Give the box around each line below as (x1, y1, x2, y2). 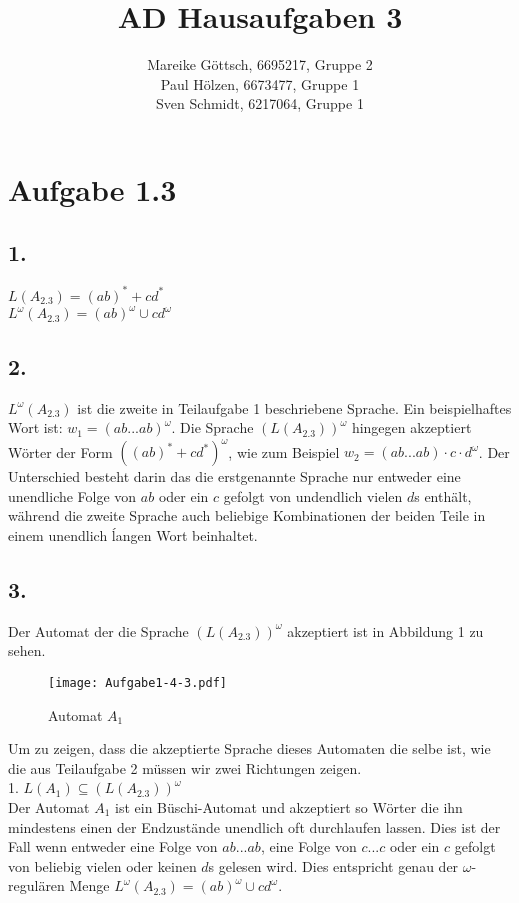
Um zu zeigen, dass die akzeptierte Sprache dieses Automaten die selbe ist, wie (8, 738, 491, 759)
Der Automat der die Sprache (8, 620, 189, 641)
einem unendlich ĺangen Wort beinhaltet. (8, 524, 258, 545)
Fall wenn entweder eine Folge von (8, 836, 218, 857)
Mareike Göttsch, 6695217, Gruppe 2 (147, 54, 373, 75)
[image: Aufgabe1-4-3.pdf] (48, 675, 227, 690)
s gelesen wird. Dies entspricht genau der (208, 855, 459, 876)
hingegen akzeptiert (351, 417, 472, 438)
